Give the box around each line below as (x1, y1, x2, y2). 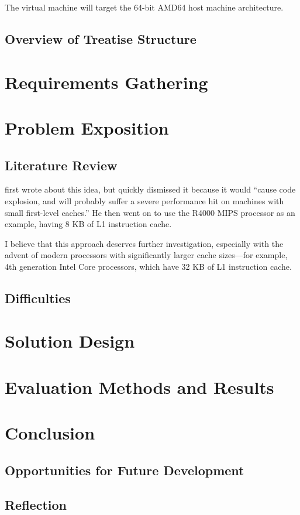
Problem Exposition (5, 115, 169, 139)
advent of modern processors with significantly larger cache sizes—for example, (5, 249, 288, 261)
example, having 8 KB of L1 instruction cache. (5, 218, 172, 230)
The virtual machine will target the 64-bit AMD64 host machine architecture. (5, 1, 284, 13)
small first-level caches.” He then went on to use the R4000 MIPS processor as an (5, 206, 295, 218)
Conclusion (5, 421, 95, 445)
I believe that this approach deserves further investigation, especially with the (5, 237, 284, 249)
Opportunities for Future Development (5, 461, 244, 479)
